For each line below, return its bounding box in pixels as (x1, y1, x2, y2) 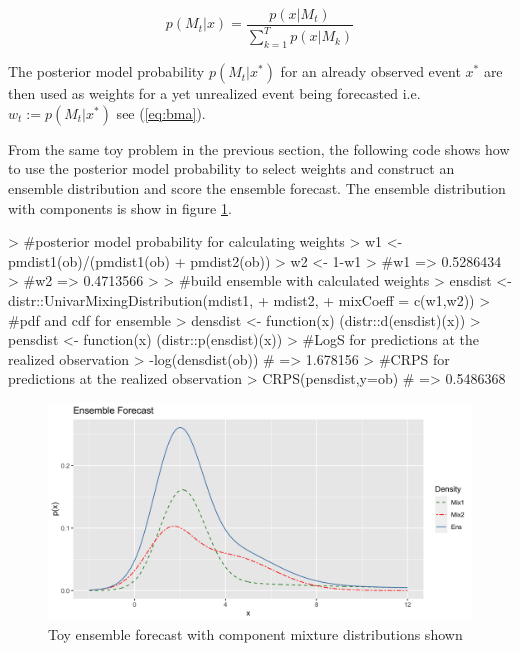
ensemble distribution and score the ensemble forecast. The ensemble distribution (8, 177, 506, 198)
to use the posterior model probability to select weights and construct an (8, 158, 455, 179)
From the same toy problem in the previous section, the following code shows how (8, 138, 510, 159)
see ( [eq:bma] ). (116, 102, 206, 123)
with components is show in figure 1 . (8, 197, 232, 218)
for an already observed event (280, 61, 461, 82)
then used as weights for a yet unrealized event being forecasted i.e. (8, 83, 421, 104)
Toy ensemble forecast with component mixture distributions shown (48, 624, 463, 645)
